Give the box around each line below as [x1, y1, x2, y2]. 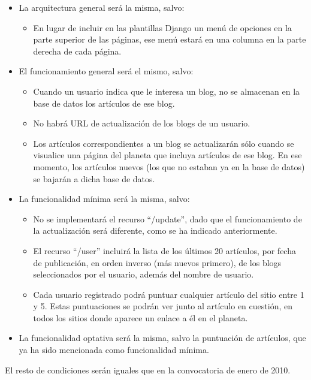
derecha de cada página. [33, 44, 122, 57]
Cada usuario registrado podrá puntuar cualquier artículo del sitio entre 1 [33, 288, 304, 300]
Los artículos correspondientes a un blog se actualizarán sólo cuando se [33, 137, 294, 149]
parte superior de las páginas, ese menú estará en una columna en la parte [33, 33, 306, 46]
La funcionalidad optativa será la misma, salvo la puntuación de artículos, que [19, 331, 306, 344]
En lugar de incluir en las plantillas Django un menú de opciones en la [33, 21, 292, 34]
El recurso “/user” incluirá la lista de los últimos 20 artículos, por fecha [33, 244, 296, 257]
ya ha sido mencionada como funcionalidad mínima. [19, 343, 209, 356]
